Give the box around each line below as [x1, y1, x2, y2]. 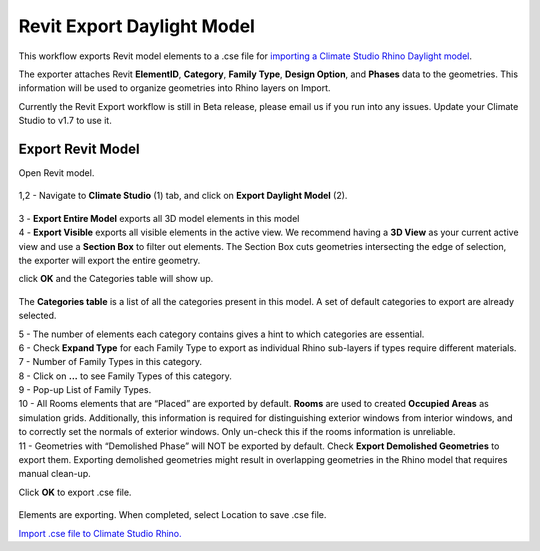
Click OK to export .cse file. [18, 486, 132, 498]
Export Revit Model [18, 140, 140, 157]
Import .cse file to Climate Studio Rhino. [18, 527, 182, 539]
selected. [18, 310, 57, 322]
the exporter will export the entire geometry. [18, 254, 201, 266]
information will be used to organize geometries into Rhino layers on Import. [18, 82, 331, 94]
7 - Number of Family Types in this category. [18, 356, 203, 368]
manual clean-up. [18, 468, 92, 480]
